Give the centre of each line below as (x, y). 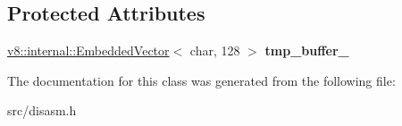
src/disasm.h (42, 110)
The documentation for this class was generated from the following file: (201, 80)
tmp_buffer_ (307, 50)
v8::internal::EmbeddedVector (88, 50)
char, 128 (215, 50)
